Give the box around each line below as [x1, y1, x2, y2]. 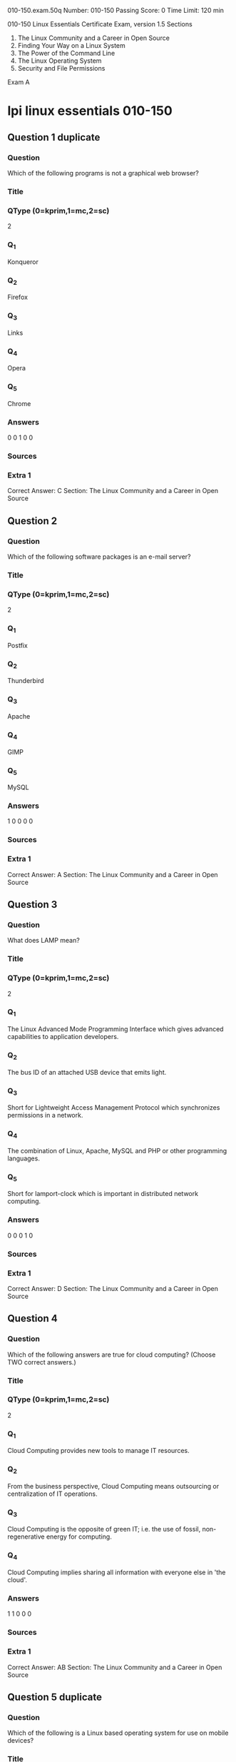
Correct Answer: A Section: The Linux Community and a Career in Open [7, 870, 219, 879]
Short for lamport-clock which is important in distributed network [7, 1190, 198, 1198]
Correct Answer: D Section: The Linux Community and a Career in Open [7, 1284, 219, 1292]
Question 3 [7, 898, 58, 911]
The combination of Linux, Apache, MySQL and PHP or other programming [7, 1146, 227, 1155]
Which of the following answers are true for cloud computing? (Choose [7, 1350, 216, 1359]
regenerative [7, 1532, 45, 1541]
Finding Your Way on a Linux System [17, 41, 126, 49]
